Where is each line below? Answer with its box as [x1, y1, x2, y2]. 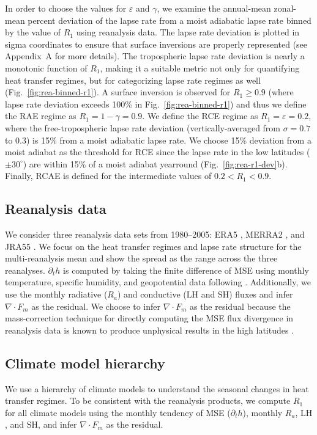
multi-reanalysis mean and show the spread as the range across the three [5, 252, 278, 265]
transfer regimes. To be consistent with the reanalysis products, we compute [5, 394, 291, 407]
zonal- [274, 2, 297, 14]
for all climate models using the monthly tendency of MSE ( [5, 406, 231, 419]
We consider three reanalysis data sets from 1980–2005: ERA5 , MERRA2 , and [5, 228, 305, 241]
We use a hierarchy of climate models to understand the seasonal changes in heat [5, 382, 309, 395]
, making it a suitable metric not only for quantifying [100, 61, 300, 74]
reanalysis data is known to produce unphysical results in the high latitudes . [5, 323, 294, 336]
